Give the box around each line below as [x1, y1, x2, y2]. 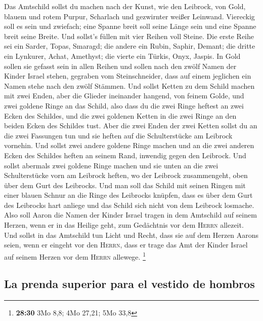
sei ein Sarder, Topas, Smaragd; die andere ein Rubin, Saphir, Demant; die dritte [4, 41, 255, 51]
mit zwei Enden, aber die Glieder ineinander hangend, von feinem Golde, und [4, 90, 244, 101]
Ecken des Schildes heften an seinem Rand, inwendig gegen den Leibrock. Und [4, 150, 246, 160]
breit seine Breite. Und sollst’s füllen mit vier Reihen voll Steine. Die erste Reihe [4, 30, 254, 41]
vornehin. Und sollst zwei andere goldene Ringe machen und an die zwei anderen [4, 140, 254, 151]
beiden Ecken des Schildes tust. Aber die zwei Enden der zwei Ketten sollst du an [4, 120, 257, 131]
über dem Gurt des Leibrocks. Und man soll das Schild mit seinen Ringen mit [4, 180, 246, 190]
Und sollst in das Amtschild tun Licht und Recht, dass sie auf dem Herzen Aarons [4, 229, 259, 240]
